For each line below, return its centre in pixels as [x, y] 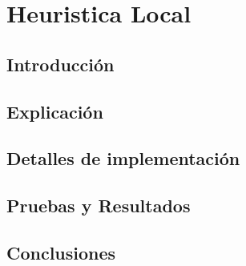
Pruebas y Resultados [99, 206]
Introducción [60, 64]
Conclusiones [61, 252]
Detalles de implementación [123, 158]
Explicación [55, 111]
